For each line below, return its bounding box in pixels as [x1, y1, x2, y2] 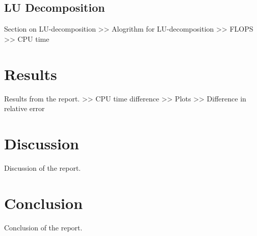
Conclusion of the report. [4, 222, 83, 232]
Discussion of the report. [4, 162, 81, 173]
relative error [4, 103, 45, 114]
